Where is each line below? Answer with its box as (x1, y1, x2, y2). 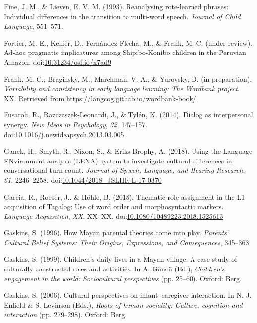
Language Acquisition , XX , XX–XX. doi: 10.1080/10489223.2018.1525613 (4, 211, 223, 221)
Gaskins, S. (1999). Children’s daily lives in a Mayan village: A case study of (4, 254, 237, 264)
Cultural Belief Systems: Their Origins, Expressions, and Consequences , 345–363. (4, 237, 251, 247)
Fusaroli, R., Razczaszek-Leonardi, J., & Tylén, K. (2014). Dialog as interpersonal (4, 109, 253, 120)
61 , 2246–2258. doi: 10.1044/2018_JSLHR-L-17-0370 (4, 174, 162, 185)
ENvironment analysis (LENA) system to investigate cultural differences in (4, 155, 232, 165)
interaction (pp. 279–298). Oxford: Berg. (4, 309, 127, 320)
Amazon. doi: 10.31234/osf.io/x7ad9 (4, 56, 111, 67)
